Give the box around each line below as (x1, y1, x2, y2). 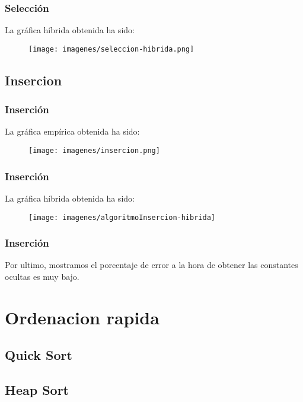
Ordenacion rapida (5, 305, 160, 329)
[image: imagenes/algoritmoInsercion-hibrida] (28, 213, 215, 222)
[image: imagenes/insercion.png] (28, 146, 160, 155)
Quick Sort (5, 346, 72, 364)
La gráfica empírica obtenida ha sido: (5, 125, 140, 138)
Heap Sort (5, 381, 69, 399)
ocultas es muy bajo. (5, 270, 79, 282)
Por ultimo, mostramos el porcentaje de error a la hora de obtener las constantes (5, 259, 298, 271)
